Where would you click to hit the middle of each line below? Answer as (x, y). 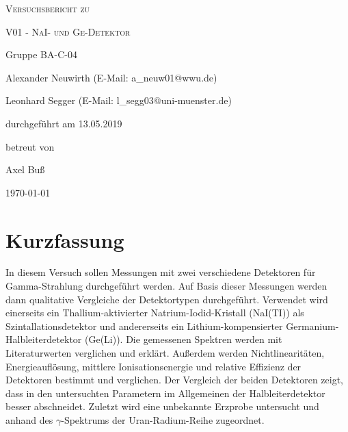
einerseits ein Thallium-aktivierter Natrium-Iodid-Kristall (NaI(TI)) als (155, 313)
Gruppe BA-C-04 (41, 54)
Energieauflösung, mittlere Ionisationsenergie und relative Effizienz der (153, 366)
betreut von (30, 146)
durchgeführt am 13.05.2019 (64, 123)
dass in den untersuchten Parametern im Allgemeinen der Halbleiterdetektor (165, 393)
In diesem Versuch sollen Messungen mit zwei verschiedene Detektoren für (161, 272)
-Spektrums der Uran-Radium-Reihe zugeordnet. (163, 420)
